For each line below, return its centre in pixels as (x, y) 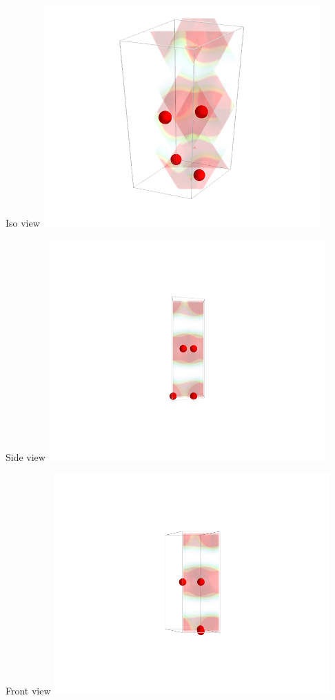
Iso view (23, 223)
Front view (28, 691)
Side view (26, 456)
